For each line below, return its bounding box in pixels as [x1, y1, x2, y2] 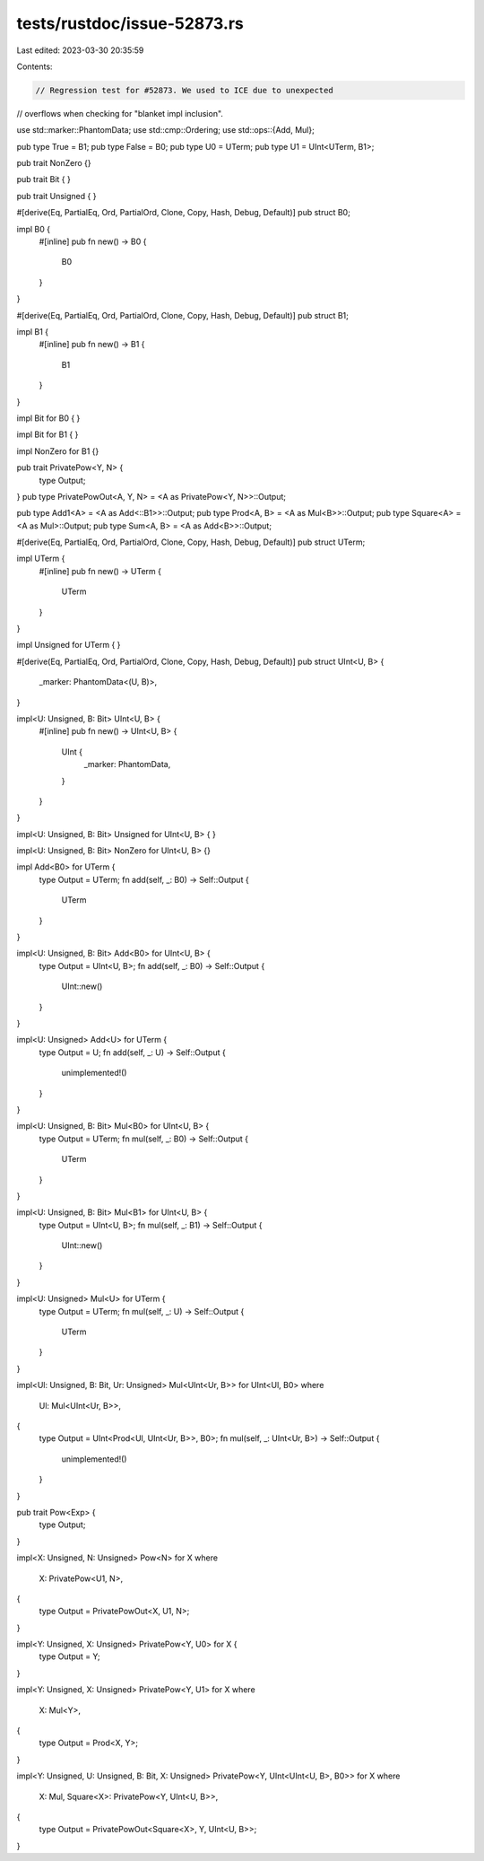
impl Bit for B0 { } [16, 413, 81, 424]
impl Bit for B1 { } [16, 429, 79, 440]
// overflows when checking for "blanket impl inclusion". [16, 108, 224, 118]
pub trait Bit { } [16, 174, 71, 185]
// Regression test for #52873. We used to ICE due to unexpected [35, 85, 333, 95]
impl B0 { [16, 223, 51, 234]
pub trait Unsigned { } [16, 190, 97, 201]
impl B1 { [16, 326, 49, 336]
